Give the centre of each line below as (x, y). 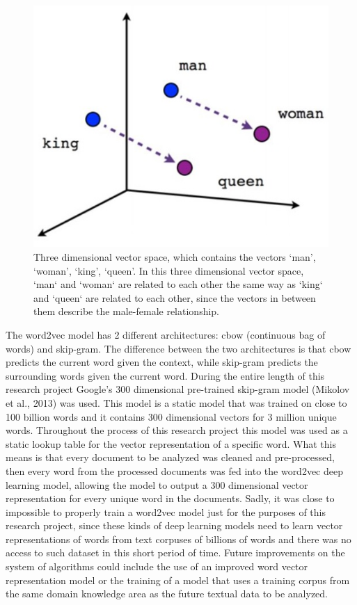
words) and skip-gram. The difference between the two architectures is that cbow (178, 348)
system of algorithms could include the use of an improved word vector (157, 566)
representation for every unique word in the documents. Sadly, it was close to (170, 498)
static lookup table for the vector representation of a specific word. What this (171, 443)
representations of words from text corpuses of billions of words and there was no (178, 539)
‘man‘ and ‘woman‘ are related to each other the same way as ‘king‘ (178, 284)
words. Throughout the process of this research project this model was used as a (177, 430)
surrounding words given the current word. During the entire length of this (165, 375)
